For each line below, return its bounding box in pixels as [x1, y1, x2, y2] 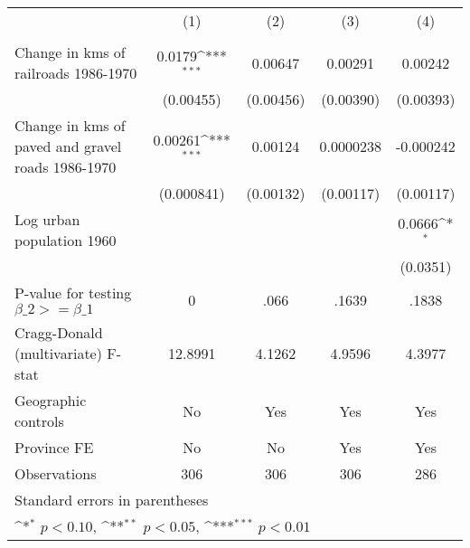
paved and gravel [14, 136, 122, 156]
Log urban [14, 209, 80, 230]
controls [14, 411, 64, 431]
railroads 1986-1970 [14, 62, 137, 83]
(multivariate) [14, 343, 102, 364]
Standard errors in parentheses [14, 489, 209, 510]
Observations [14, 463, 97, 484]
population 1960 [14, 230, 117, 250]
